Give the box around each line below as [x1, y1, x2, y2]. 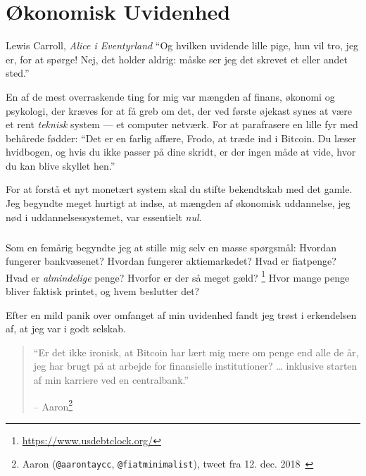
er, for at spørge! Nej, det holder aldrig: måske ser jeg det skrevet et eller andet [6, 51, 348, 66]
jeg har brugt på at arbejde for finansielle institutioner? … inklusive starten [33, 358, 358, 373]
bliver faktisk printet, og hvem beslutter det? [6, 284, 200, 299]
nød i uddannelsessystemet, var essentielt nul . [6, 209, 202, 224]
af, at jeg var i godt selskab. [6, 321, 126, 336]
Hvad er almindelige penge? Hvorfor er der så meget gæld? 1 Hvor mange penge [6, 268, 350, 284]
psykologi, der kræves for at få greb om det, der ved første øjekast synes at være [6, 103, 352, 118]
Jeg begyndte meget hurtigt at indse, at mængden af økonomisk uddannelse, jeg [6, 196, 351, 211]
